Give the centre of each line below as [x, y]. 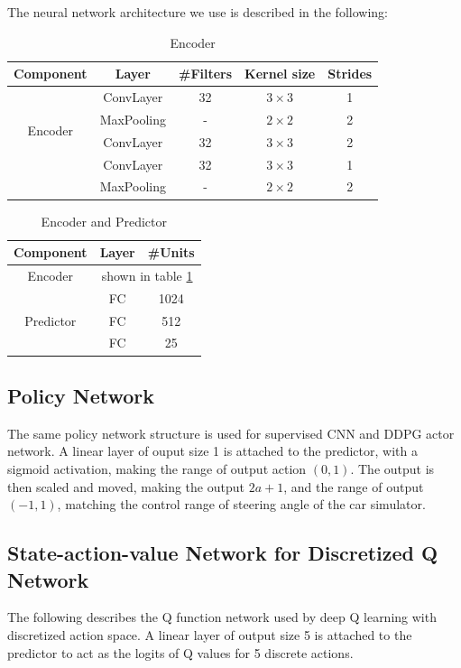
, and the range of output [354, 486]
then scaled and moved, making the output [126, 486]
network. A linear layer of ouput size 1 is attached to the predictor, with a [212, 451]
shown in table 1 [147, 275]
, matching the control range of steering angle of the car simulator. [241, 504]
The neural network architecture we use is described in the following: [198, 12]
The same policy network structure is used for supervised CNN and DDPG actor [231, 433]
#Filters [205, 74]
